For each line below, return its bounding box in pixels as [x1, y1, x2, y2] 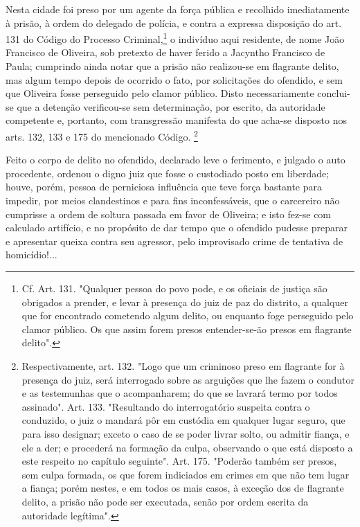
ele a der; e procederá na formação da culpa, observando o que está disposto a [21, 440, 353, 454]
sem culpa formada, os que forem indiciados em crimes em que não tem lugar [21, 467, 350, 481]
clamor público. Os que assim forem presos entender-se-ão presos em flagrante [21, 321, 352, 336]
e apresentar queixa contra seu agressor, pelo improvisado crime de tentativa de [6, 233, 343, 248]
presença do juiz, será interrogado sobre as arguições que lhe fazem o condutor [21, 372, 354, 386]
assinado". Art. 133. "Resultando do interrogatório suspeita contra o [21, 399, 310, 413]
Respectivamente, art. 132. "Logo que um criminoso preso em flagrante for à [21, 358, 345, 373]
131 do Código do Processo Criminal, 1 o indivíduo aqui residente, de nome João [6, 30, 345, 46]
